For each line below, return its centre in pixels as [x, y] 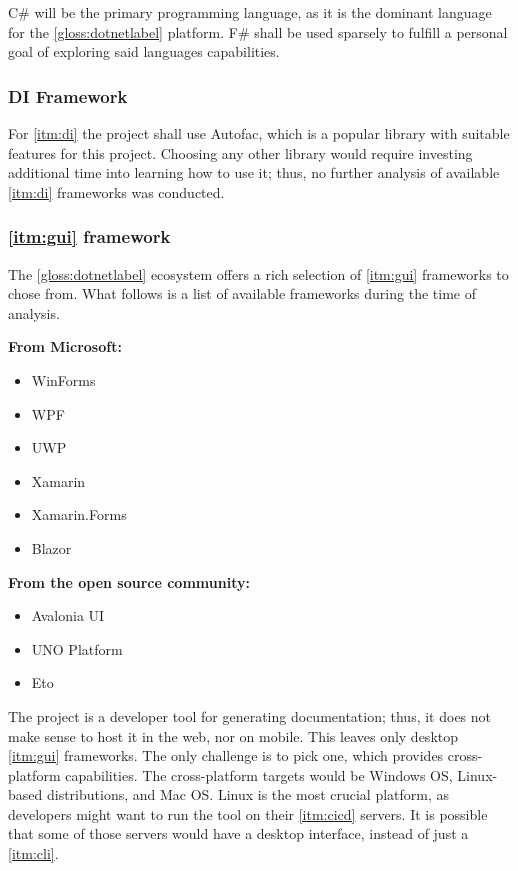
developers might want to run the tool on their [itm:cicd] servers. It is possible [248, 813]
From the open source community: [129, 581]
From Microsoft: [65, 346]
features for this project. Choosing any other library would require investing [240, 152]
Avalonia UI [68, 615]
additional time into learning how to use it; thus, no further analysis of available [254, 172]
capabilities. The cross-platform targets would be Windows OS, [259, 774]
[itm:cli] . [33, 853]
